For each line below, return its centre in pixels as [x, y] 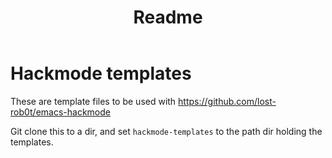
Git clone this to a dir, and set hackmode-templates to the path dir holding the [166, 131]
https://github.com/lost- [227, 101]
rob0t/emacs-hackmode [60, 112]
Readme [168, 17]
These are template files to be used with [93, 101]
